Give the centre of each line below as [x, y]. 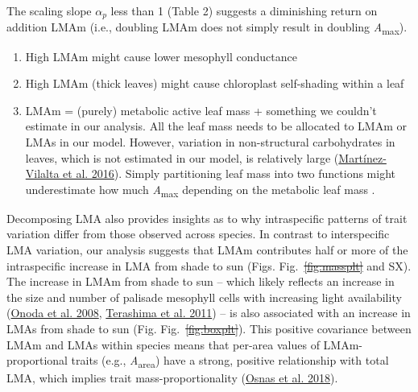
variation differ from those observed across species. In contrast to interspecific [198, 234]
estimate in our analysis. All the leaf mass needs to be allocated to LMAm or [216, 126]
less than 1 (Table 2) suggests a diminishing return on [244, 10]
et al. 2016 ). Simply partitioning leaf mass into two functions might [229, 173]
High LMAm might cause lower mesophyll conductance [161, 56]
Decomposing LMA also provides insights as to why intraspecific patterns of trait [207, 218]
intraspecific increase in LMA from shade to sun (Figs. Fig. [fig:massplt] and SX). [209, 265]
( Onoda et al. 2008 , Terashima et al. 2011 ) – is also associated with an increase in [209, 313]
